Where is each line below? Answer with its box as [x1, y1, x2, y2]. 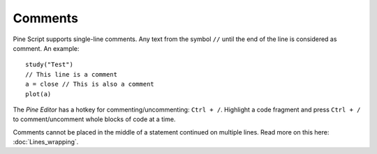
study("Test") [25, 61, 73, 69]
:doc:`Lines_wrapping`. [13, 138, 79, 146]
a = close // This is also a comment [25, 80, 155, 88]
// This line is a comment [25, 70, 118, 78]
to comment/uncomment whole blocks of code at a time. [13, 115, 176, 123]
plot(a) [25, 90, 52, 98]
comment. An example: [13, 44, 80, 52]
